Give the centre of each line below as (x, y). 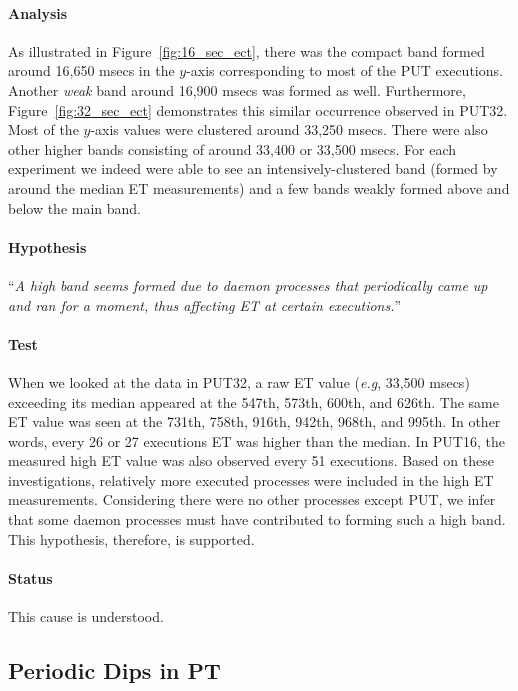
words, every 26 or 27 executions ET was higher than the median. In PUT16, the (256, 440)
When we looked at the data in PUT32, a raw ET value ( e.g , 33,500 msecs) (239, 381)
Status (30, 577)
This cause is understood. (86, 616)
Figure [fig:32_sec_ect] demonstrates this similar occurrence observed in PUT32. (258, 109)
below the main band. (75, 207)
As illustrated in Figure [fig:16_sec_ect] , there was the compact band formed (246, 50)
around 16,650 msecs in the (91, 70)
